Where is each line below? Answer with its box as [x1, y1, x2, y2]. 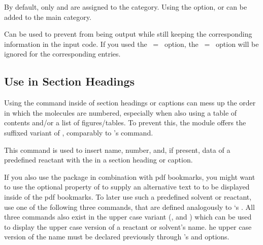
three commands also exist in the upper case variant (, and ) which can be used [4, 211, 252, 222]
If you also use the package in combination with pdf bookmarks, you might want [4, 171, 255, 182]
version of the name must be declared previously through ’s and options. [4, 231, 229, 242]
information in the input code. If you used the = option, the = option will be [4, 38, 259, 49]
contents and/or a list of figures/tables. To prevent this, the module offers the [4, 117, 246, 128]
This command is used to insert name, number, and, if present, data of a [4, 144, 231, 155]
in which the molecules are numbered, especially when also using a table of [4, 107, 237, 118]
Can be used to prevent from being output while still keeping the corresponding [4, 29, 252, 39]
